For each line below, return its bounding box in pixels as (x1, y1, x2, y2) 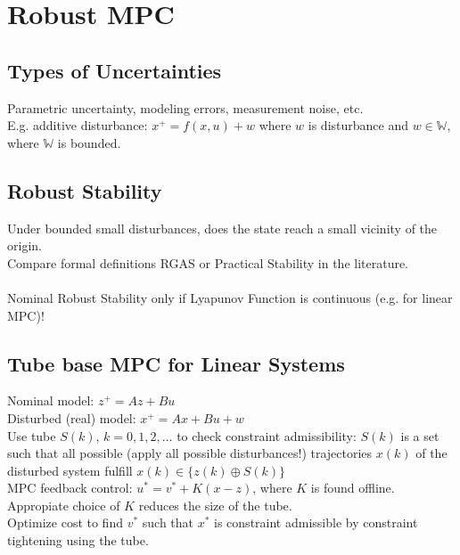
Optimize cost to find (7, 513, 123, 532)
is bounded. (57, 133, 121, 151)
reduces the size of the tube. (138, 495, 292, 514)
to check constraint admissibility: (177, 426, 357, 445)
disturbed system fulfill (7, 461, 133, 479)
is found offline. (310, 478, 395, 497)
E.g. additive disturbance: (7, 116, 148, 135)
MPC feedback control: (7, 478, 133, 497)
